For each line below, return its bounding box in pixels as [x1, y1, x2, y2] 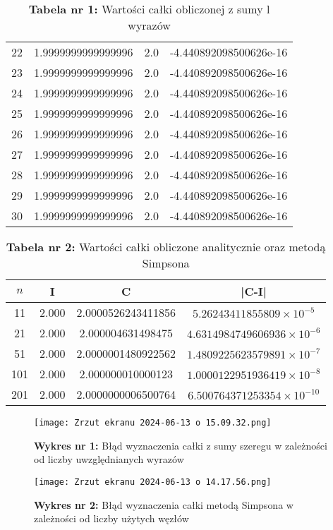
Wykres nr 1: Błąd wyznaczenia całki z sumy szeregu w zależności [34, 438, 327, 452]
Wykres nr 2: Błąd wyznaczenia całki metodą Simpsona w [34, 497, 293, 512]
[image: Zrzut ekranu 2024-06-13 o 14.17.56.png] [34, 476, 272, 487]
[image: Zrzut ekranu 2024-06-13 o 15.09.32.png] [34, 418, 272, 428]
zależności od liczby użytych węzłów [34, 511, 189, 526]
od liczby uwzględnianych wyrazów [34, 452, 184, 466]
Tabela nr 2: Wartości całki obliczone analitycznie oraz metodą [6, 239, 326, 255]
